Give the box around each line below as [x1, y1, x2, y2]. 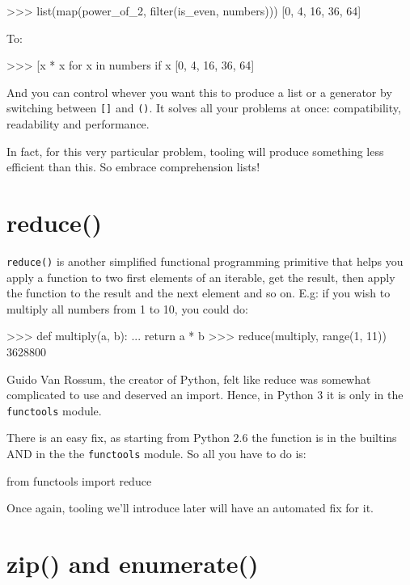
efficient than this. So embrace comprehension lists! [6, 158, 260, 175]
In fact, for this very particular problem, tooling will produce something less [6, 142, 384, 159]
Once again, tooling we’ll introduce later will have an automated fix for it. [6, 499, 374, 516]
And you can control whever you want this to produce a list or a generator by [6, 83, 392, 100]
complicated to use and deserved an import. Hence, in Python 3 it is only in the [6, 386, 404, 403]
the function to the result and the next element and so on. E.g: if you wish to [6, 284, 391, 301]
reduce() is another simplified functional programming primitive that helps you [6, 252, 404, 269]
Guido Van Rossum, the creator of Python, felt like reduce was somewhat [6, 370, 371, 387]
